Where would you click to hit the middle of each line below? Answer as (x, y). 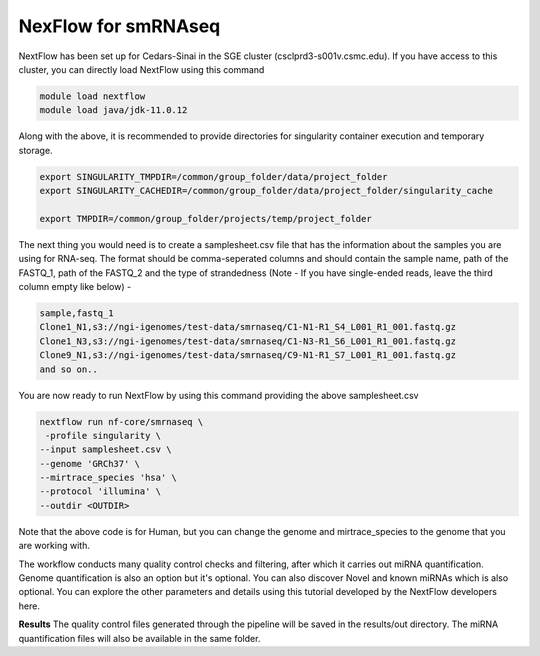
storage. (36, 150)
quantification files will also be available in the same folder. (139, 638)
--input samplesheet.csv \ (105, 449)
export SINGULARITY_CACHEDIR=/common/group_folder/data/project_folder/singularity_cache (266, 191)
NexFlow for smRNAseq (119, 26)
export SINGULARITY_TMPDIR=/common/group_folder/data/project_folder (213, 176)
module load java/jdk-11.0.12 (113, 110)
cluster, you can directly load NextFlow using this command (141, 69)
